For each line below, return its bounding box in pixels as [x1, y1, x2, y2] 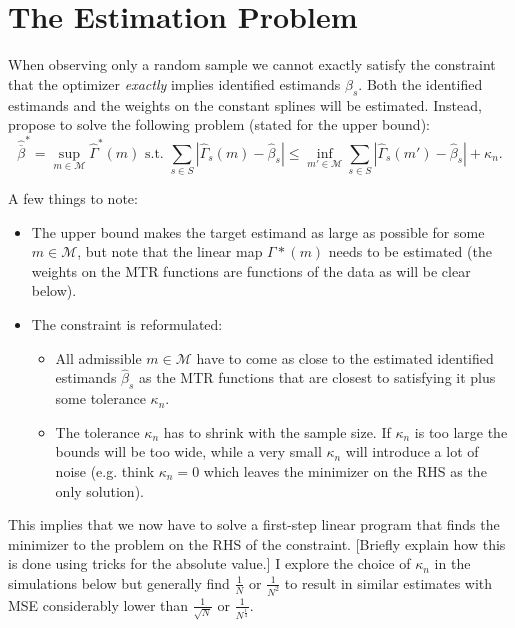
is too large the [414, 421, 508, 442]
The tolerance [55, 421, 140, 442]
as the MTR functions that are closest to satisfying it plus [139, 367, 496, 388]
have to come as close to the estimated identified [196, 347, 494, 368]
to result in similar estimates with [284, 572, 493, 593]
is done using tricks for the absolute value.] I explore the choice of [8, 553, 411, 574]
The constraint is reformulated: [31, 313, 223, 334]
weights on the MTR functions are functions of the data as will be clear [31, 260, 471, 281]
